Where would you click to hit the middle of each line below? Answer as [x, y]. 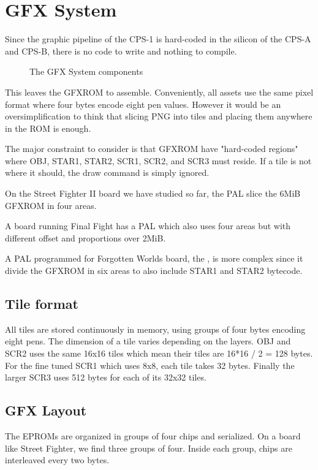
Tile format [42, 304]
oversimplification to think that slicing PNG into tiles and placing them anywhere [159, 116]
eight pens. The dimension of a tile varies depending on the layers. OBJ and [148, 341]
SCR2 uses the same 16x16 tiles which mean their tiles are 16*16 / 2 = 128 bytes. [159, 353]
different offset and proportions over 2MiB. [85, 237]
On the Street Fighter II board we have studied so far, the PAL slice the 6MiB [153, 193]
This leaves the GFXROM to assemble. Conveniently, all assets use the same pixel [159, 92]
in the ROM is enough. [48, 128]
